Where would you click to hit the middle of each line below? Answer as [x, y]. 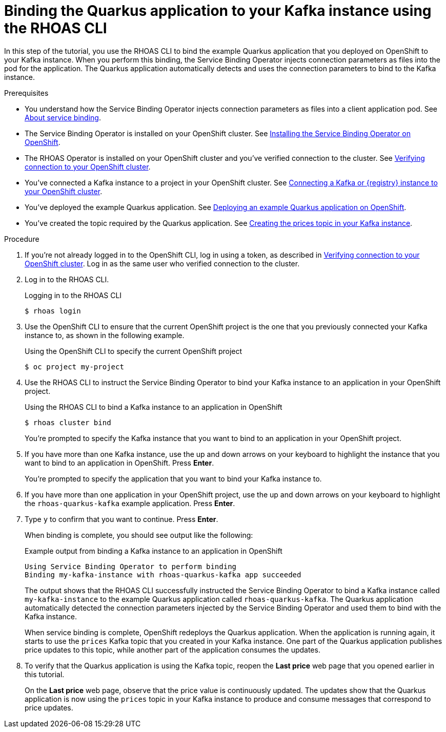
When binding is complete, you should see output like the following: [139, 535]
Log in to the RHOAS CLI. [67, 279]
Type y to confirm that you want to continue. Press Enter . [121, 519]
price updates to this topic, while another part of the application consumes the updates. [173, 650]
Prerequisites [26, 93]
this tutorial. [45, 674]
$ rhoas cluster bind [68, 422]
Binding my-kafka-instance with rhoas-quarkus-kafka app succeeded [163, 574]
